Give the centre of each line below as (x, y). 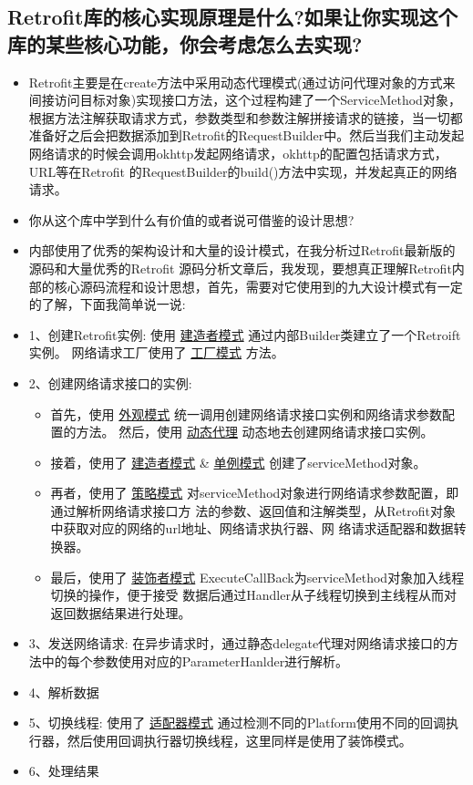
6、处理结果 (64, 771)
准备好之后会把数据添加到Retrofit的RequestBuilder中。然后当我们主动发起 (247, 135)
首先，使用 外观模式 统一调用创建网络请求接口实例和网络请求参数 (246, 413)
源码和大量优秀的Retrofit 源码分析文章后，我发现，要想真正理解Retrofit (240, 268)
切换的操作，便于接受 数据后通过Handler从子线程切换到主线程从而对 (253, 595)
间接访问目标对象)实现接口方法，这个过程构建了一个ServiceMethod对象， (245, 100)
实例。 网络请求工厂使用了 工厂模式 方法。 (156, 352)
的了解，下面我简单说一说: (107, 304)
